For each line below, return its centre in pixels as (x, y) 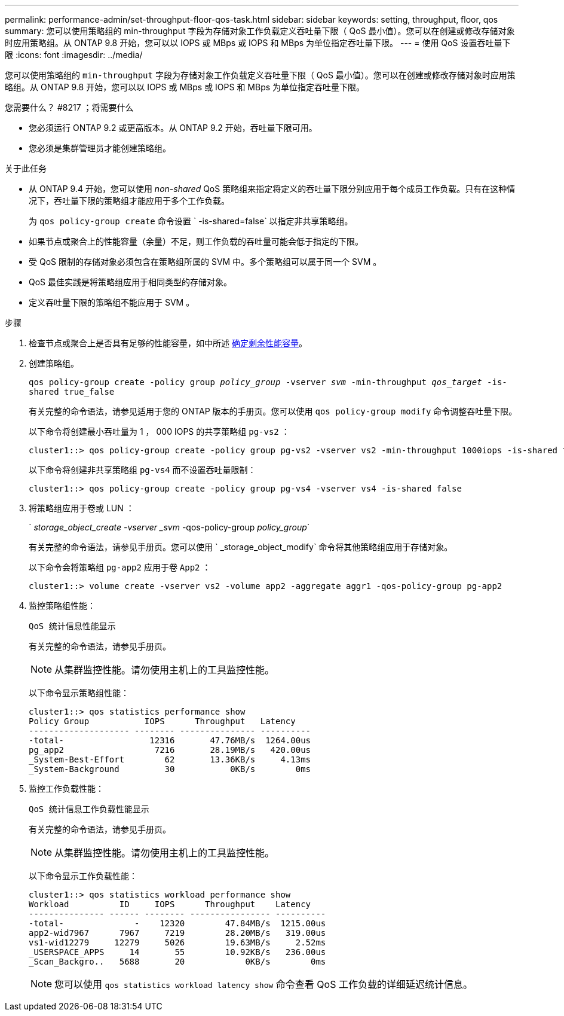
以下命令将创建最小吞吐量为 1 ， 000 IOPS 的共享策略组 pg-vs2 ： (159, 431)
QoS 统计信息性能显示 (72, 626)
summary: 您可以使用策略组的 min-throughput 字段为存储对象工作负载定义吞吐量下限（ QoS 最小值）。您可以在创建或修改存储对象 (260, 31)
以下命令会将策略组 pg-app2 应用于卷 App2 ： (120, 567)
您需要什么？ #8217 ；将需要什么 (69, 107)
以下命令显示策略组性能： (79, 693)
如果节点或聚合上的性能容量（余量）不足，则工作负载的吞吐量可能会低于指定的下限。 (196, 241)
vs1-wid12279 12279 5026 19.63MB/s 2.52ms (177, 942)
